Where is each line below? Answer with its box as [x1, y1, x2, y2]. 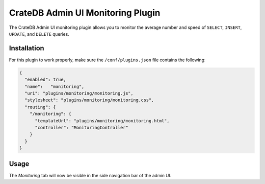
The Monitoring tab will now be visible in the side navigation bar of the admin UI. [9, 172, 172, 178]
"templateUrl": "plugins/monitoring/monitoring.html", [35, 118, 170, 123]
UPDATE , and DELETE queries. [9, 31, 70, 37]
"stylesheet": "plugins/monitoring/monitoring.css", [25, 97, 154, 103]
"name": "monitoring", [25, 84, 84, 89]
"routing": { [25, 104, 56, 110]
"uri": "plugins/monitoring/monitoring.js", [25, 91, 133, 96]
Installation [9, 44, 44, 52]
